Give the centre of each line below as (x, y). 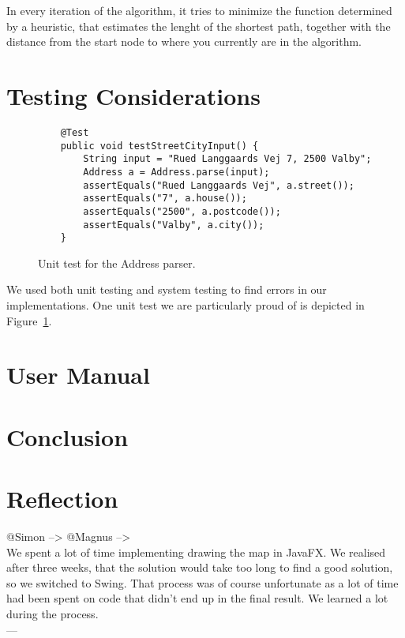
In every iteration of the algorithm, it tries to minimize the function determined (199, 10)
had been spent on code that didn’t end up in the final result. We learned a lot (197, 598)
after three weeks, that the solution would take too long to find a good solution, (200, 567)
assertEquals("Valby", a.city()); (174, 225)
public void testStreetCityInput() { (159, 146)
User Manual (78, 375)
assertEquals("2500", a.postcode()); (182, 211)
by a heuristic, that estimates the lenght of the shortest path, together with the (199, 26)
